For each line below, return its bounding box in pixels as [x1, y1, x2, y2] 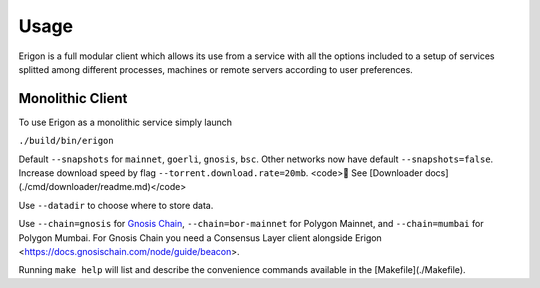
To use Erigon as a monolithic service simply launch [18, 116, 233, 128]
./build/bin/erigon [18, 135, 114, 147]
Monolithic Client [18, 90, 128, 107]
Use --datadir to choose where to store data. [18, 199, 214, 211]
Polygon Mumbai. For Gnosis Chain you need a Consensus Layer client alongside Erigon [18, 231, 382, 244]
